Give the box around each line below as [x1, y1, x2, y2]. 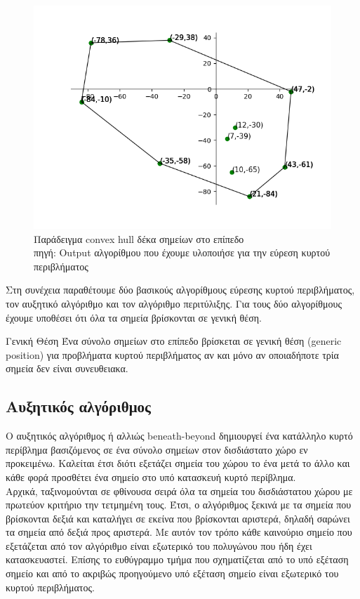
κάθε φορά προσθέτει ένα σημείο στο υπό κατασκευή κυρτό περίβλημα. [6, 469, 296, 484]
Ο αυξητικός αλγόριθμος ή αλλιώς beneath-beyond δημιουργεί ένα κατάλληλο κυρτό [6, 428, 353, 443]
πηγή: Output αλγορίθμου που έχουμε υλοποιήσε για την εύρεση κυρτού [34, 245, 331, 260]
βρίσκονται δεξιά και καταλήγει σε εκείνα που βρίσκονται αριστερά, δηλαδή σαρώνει [6, 511, 350, 525]
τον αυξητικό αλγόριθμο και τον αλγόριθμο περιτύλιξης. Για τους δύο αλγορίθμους [6, 296, 342, 310]
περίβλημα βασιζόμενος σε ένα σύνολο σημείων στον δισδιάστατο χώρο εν [6, 442, 308, 456]
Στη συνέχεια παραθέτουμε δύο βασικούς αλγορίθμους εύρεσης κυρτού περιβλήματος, [6, 282, 355, 297]
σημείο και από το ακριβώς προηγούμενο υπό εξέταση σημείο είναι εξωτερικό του [6, 566, 339, 581]
